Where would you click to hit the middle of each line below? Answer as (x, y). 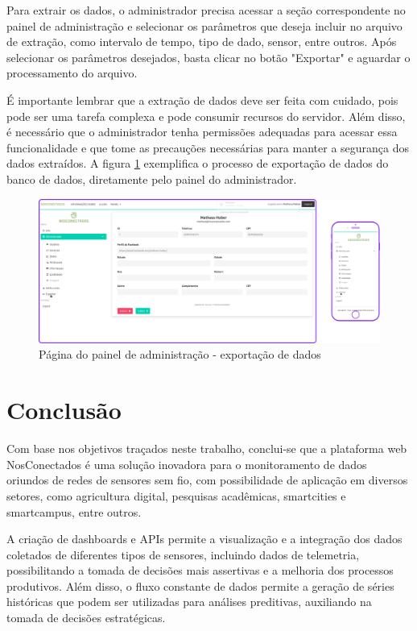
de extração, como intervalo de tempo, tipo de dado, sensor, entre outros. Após (202, 42)
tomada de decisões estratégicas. (86, 618)
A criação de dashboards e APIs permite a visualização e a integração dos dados (204, 539)
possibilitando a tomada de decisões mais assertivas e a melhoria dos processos (200, 570)
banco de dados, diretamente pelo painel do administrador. (152, 179)
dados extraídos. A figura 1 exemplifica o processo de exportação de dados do (198, 163)
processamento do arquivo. (72, 73)
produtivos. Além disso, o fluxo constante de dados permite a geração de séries (200, 585)
